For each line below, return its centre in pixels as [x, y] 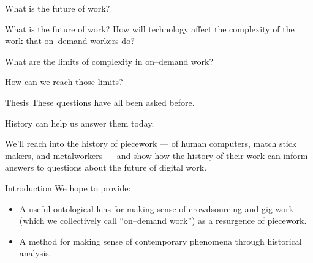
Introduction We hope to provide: [68, 187]
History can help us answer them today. [80, 123]
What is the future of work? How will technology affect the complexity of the [150, 28]
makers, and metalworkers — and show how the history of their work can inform [156, 155]
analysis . [35, 253]
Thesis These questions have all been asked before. [100, 102]
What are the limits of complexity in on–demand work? [109, 61]
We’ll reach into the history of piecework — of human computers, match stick [151, 143]
